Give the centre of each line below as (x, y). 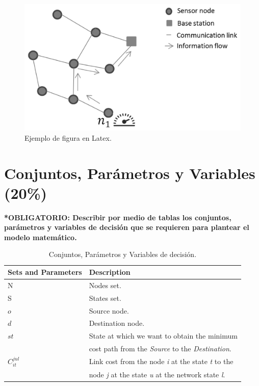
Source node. (109, 310)
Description (110, 272)
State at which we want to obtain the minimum (163, 336)
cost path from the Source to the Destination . (160, 349)
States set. (105, 298)
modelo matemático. (41, 237)
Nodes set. (105, 285)
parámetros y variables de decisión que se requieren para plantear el (127, 227)
